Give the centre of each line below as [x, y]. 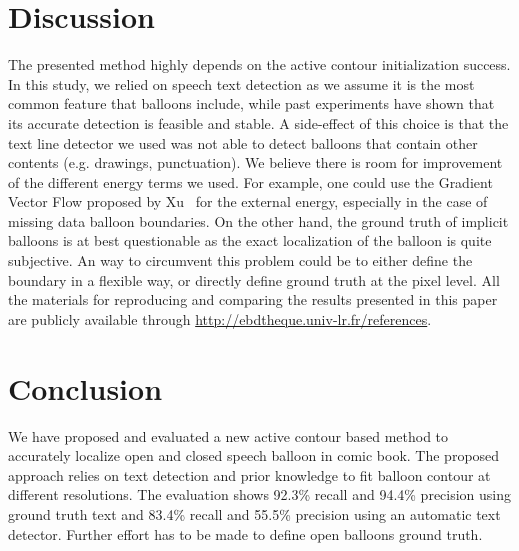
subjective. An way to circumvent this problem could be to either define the [240, 260]
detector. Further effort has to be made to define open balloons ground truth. [245, 533]
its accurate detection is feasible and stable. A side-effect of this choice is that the [258, 122]
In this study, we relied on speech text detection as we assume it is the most [241, 83]
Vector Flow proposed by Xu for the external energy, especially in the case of [248, 201]
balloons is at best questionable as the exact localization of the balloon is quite [250, 240]
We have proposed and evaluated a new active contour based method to [228, 435]
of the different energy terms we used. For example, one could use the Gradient [250, 181]
